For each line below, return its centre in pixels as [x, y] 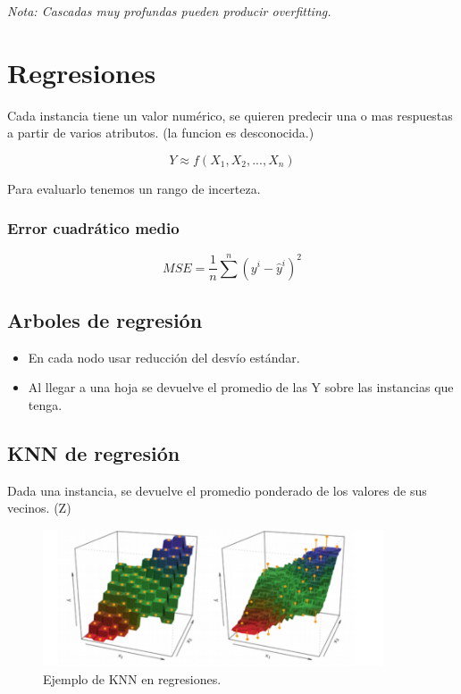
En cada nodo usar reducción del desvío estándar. [164, 357]
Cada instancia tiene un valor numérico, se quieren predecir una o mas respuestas [230, 115]
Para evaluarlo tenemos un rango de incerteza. [134, 188]
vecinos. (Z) [39, 508]
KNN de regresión [94, 452]
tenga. [45, 404]
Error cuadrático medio [93, 228]
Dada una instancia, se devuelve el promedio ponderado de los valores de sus [217, 490]
